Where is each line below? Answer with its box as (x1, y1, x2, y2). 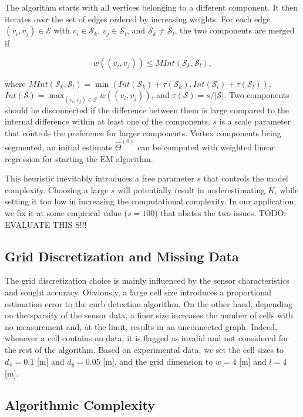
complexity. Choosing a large (5, 183, 109, 196)
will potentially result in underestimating (117, 183, 265, 196)
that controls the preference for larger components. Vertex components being (5, 126, 281, 139)
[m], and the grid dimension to (103, 355, 213, 367)
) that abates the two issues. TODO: (154, 206, 287, 218)
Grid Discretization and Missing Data (5, 247, 239, 265)
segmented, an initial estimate (5, 141, 113, 153)
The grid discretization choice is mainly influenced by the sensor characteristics (5, 274, 289, 287)
